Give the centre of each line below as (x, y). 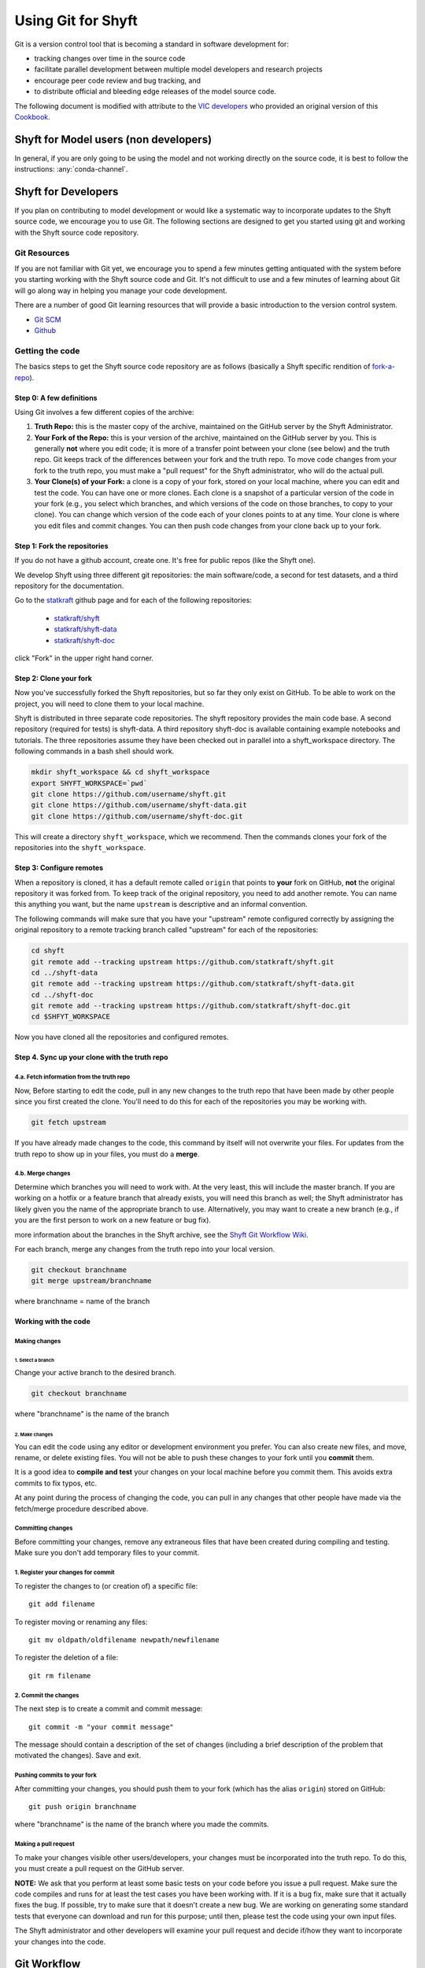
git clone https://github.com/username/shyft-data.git (139, 805)
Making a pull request (44, 1844)
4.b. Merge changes (42, 1174)
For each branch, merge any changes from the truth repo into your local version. (145, 1248)
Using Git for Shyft (76, 20)
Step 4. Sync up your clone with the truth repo (91, 1057)
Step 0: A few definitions (56, 398)
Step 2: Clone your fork (53, 678)
